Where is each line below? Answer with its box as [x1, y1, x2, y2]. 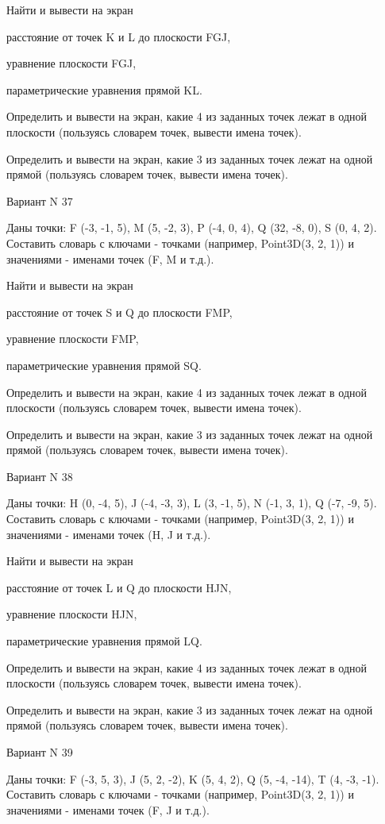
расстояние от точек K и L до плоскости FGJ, [6, 28, 231, 44]
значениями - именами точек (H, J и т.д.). [6, 526, 211, 542]
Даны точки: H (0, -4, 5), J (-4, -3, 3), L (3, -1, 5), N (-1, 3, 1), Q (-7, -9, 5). [6, 495, 377, 511]
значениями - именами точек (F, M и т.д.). [6, 250, 214, 267]
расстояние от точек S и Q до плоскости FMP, [6, 303, 233, 320]
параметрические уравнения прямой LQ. [6, 633, 202, 649]
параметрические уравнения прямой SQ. [6, 356, 202, 373]
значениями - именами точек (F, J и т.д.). [6, 801, 210, 818]
